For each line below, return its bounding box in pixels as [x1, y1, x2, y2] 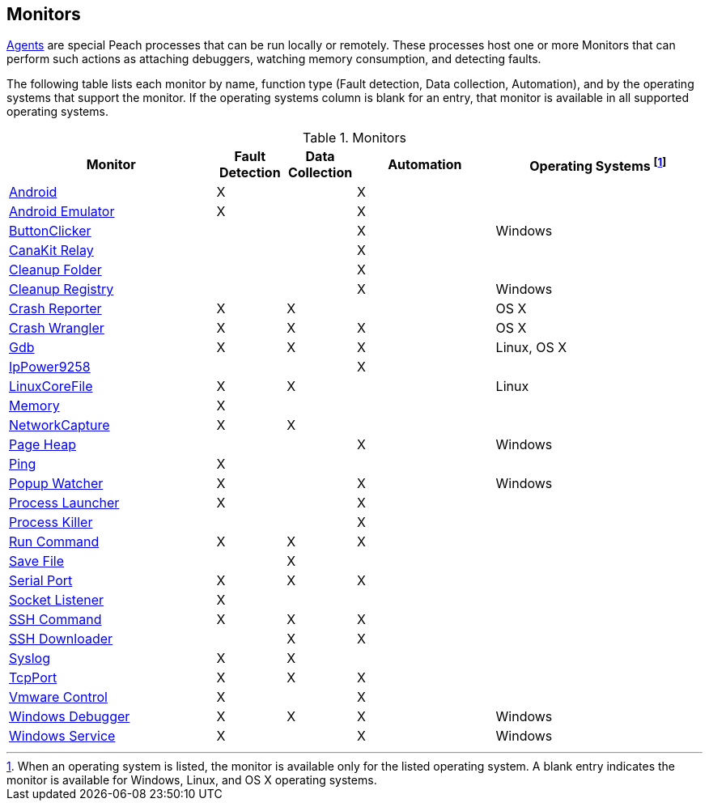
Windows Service [9, 728, 116, 745]
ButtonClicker [9, 223, 91, 240]
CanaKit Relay [9, 242, 94, 259]
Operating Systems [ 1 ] [529, 155, 667, 175]
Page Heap [9, 436, 76, 453]
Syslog [9, 650, 50, 667]
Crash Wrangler [9, 320, 104, 337]
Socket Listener [9, 592, 104, 609]
